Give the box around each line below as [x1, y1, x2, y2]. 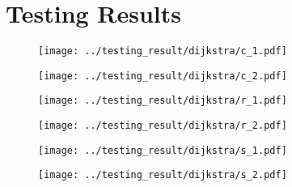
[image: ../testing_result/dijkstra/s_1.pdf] [38, 144, 287, 156]
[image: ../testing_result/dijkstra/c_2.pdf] [38, 70, 287, 82]
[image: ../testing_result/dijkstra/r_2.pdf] [38, 120, 287, 132]
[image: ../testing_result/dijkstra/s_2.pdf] [38, 169, 287, 181]
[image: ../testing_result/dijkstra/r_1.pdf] [38, 95, 287, 107]
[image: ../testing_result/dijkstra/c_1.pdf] [38, 45, 287, 57]
